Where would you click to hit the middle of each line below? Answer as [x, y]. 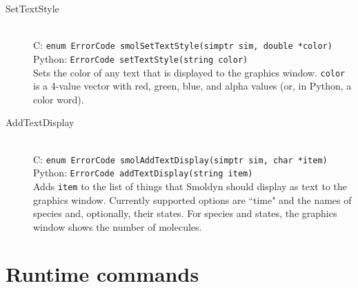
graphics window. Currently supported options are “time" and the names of [192, 199]
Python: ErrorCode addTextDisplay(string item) [143, 173]
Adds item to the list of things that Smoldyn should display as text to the [190, 186]
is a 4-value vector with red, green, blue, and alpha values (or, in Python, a [192, 86]
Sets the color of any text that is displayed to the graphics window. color [189, 72]
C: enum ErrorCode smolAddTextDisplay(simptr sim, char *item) [180, 159]
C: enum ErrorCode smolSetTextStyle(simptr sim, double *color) [183, 45]
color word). [59, 99]
